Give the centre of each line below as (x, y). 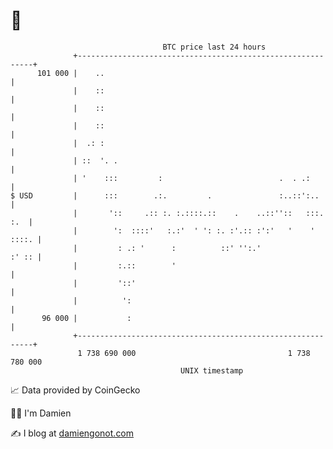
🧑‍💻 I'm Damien (41, 413)
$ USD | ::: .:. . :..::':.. (165, 195)
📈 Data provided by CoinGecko (75, 390)
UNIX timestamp (212, 370)
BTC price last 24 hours (214, 47)
